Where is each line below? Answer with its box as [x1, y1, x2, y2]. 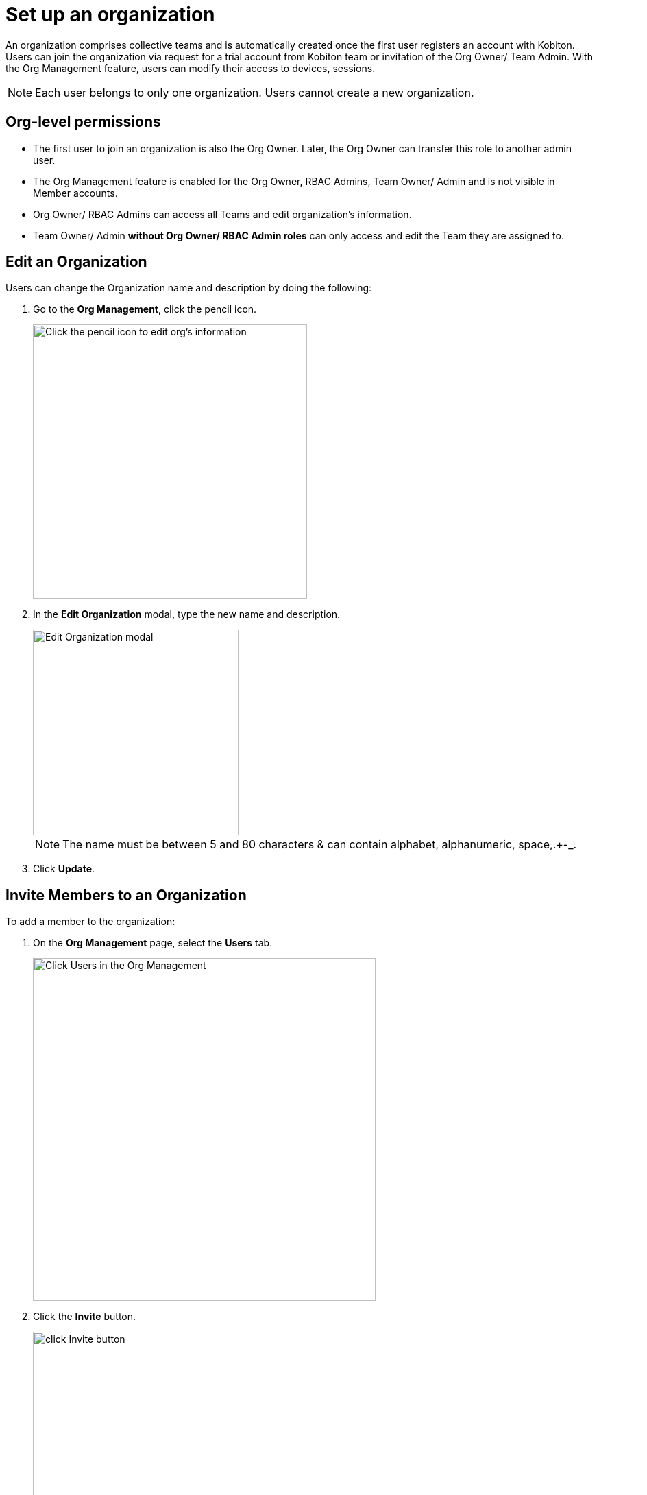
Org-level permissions [5, 113, 161, 131]
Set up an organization [5, 3, 215, 26]
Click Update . [33, 863, 95, 875]
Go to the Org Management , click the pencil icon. [33, 303, 257, 315]
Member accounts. [33, 187, 118, 199]
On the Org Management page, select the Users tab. [33, 937, 273, 949]
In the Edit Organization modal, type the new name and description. [33, 608, 341, 621]
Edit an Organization [5, 253, 147, 271]
